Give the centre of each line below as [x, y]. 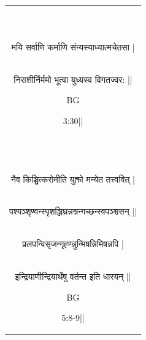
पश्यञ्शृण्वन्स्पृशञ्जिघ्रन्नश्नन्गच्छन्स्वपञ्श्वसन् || [73, 211]
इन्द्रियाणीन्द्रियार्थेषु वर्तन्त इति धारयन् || [73, 276]
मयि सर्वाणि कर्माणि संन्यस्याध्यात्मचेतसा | [73, 46]
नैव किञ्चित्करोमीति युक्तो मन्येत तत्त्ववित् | [73, 179]
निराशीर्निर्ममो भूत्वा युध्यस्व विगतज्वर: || [73, 79]
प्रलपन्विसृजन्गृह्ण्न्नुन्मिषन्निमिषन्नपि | [73, 244]
